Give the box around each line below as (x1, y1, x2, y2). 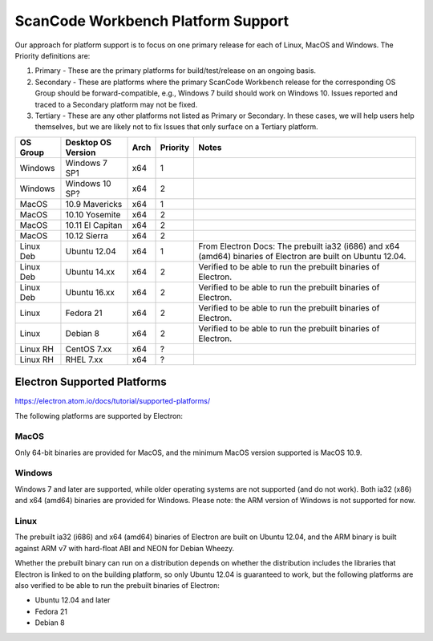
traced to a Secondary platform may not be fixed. (34, 99, 198, 109)
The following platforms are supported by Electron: (14, 411, 184, 420)
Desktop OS (65, 136, 112, 148)
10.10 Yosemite (65, 209, 121, 220)
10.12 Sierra (65, 229, 108, 241)
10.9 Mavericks (65, 198, 123, 209)
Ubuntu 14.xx (65, 266, 115, 277)
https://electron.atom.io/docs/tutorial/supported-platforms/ (14, 396, 211, 406)
